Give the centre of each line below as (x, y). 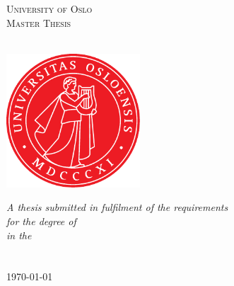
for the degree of (41, 221)
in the (19, 235)
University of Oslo (49, 8)
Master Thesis (39, 22)
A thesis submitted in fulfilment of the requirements (117, 207)
